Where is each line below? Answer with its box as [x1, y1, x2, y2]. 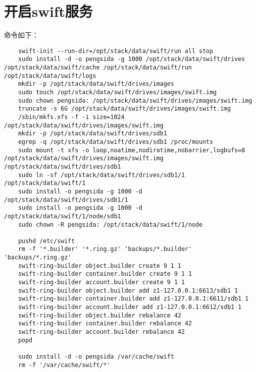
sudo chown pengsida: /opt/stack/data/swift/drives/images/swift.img [18, 97, 253, 104]
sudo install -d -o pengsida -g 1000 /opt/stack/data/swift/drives [18, 56, 245, 63]
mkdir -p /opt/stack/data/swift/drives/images [18, 80, 174, 88]
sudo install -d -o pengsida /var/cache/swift [18, 353, 174, 360]
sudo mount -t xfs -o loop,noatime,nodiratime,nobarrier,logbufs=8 [18, 146, 245, 154]
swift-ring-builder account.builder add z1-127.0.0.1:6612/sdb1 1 [18, 304, 242, 311]
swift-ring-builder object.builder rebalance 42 [18, 311, 181, 319]
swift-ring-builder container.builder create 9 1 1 [18, 270, 192, 278]
